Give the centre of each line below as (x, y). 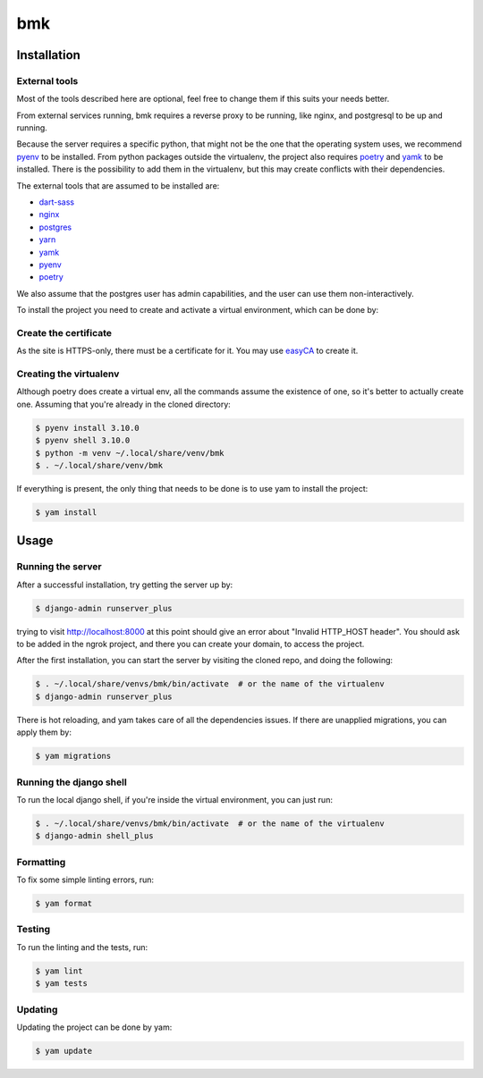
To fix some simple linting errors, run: (85, 880)
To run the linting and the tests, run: (82, 947)
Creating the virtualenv (68, 374)
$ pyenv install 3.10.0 (88, 428)
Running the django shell (72, 782)
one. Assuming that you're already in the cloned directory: (124, 404)
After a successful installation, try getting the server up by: (125, 585)
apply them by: (44, 732)
